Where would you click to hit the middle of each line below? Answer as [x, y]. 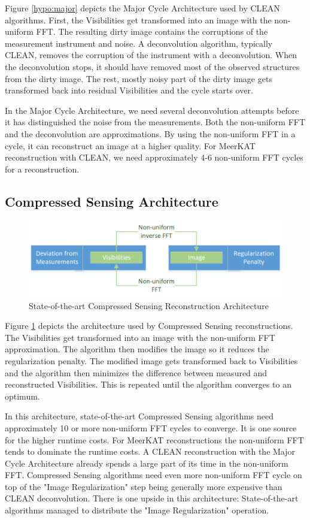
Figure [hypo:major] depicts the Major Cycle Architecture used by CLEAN [142, 8]
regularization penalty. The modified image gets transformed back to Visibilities [151, 360]
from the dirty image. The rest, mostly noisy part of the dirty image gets [139, 78]
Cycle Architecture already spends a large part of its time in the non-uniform [147, 463]
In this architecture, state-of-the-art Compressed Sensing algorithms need [139, 416]
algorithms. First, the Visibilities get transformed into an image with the [138, 19]
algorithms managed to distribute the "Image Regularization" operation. [137, 510]
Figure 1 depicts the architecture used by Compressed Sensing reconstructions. [149, 326]
